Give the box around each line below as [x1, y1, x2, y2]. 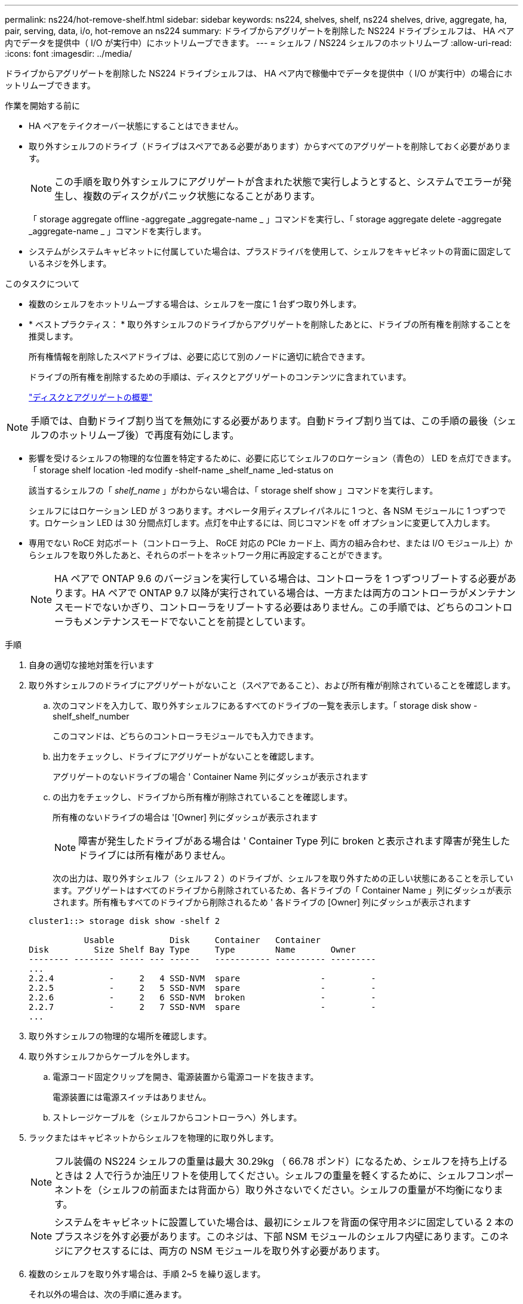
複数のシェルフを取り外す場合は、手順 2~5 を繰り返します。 [29, 1269, 266, 1279]
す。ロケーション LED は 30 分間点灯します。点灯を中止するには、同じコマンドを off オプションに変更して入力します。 [29, 518, 495, 528]
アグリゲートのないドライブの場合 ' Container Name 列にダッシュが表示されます [53, 772, 368, 782]
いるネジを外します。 [29, 258, 112, 268]
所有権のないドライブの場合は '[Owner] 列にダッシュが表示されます [53, 812, 318, 822]
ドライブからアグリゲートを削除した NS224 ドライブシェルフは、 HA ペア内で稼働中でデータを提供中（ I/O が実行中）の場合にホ [5, 68, 512, 78]
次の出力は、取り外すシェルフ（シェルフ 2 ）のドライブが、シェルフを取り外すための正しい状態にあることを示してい [53, 873, 513, 883]
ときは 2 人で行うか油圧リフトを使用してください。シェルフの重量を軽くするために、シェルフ [54, 1170, 476, 1181]
